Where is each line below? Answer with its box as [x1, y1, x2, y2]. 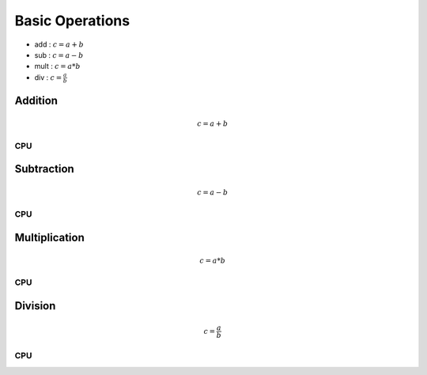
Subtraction [14, 162, 74, 176]
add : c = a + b [34, 40, 85, 49]
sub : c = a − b [34, 50, 84, 59]
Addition [14, 93, 59, 107]
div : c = [34, 72, 62, 82]
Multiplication [14, 230, 85, 244]
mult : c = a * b [34, 62, 81, 71]
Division [14, 299, 56, 312]
